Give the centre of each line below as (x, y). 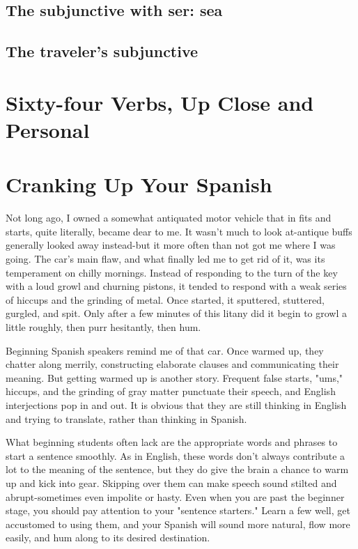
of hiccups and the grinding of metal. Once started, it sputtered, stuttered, (165, 299)
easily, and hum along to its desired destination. (108, 538)
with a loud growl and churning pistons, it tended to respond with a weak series (176, 286)
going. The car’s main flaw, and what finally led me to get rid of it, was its (165, 259)
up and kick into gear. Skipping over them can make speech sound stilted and (171, 482)
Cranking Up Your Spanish (139, 184)
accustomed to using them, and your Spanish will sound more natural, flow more (178, 524)
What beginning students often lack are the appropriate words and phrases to (172, 442)
